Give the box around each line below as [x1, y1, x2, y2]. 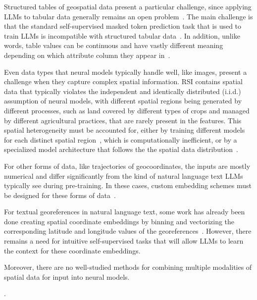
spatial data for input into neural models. [4, 271, 130, 282]
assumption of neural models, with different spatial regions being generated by [4, 96, 242, 106]
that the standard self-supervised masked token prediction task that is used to [4, 21, 242, 31]
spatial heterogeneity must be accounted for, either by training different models [4, 125, 245, 135]
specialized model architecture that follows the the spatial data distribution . [4, 144, 238, 154]
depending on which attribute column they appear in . [4, 50, 170, 60]
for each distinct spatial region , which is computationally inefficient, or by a [4, 134, 237, 145]
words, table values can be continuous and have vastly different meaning [4, 40, 223, 50]
